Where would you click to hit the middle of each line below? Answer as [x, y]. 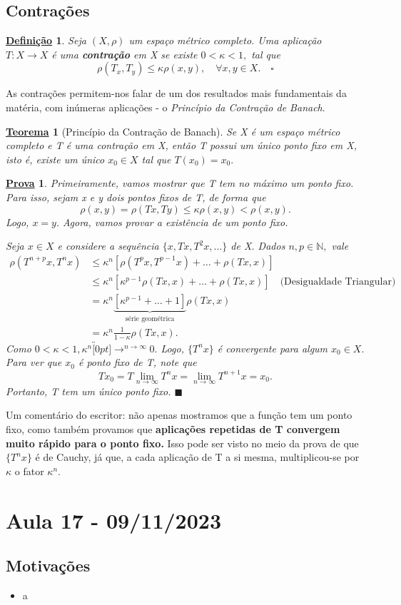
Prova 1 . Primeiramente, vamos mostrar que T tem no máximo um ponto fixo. [180, 183]
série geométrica [150, 319]
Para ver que [34, 362]
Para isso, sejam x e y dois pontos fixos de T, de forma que [136, 197]
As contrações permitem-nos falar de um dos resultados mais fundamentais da [176, 93]
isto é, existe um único [55, 159]
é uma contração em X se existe [125, 54]
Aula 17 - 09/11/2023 [114, 520]
